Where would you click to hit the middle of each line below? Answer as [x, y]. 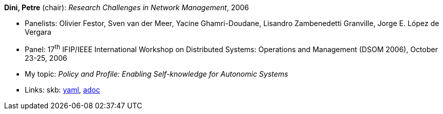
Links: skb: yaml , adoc [63, 89]
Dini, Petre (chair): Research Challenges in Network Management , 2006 [127, 7]
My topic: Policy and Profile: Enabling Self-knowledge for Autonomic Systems [156, 74]
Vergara [38, 32]
